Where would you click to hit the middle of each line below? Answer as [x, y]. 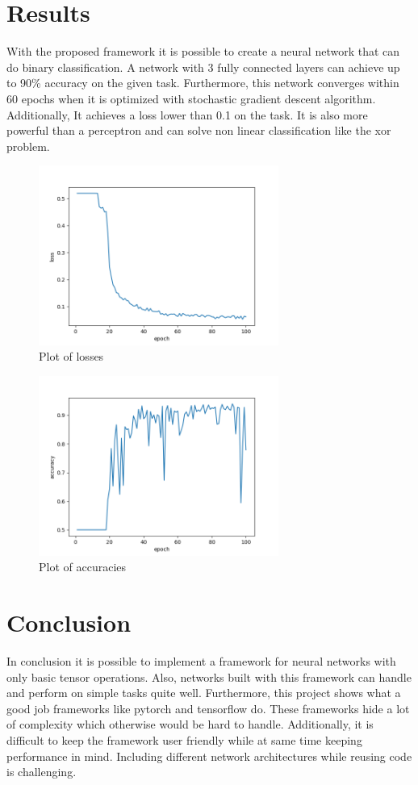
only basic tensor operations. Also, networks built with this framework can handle [209, 676]
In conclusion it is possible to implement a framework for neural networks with [201, 660]
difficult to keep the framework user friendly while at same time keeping [184, 739]
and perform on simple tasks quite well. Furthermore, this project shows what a [204, 693]
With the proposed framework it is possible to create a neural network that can [203, 51]
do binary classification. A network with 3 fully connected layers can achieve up [203, 67]
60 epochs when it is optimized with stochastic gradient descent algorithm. [191, 98]
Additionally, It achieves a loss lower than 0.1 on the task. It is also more [187, 114]
